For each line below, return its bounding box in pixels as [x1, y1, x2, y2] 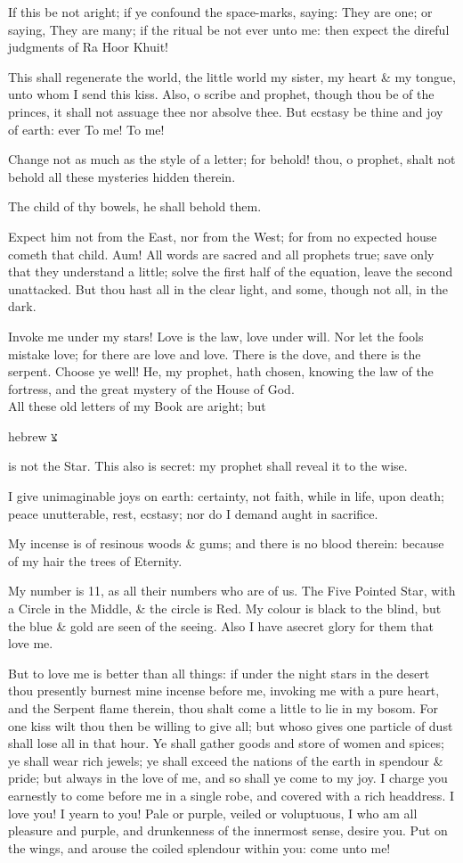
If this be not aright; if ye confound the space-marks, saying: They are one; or [8, 3, 433, 21]
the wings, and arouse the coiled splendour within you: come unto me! [8, 838, 391, 857]
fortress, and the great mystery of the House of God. [8, 379, 295, 398]
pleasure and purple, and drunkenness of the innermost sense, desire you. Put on [8, 821, 448, 840]
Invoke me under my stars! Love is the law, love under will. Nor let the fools [8, 326, 424, 345]
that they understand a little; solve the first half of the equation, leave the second [8, 262, 453, 281]
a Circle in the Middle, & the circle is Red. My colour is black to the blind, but [8, 599, 442, 618]
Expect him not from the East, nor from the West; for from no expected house [8, 226, 437, 245]
